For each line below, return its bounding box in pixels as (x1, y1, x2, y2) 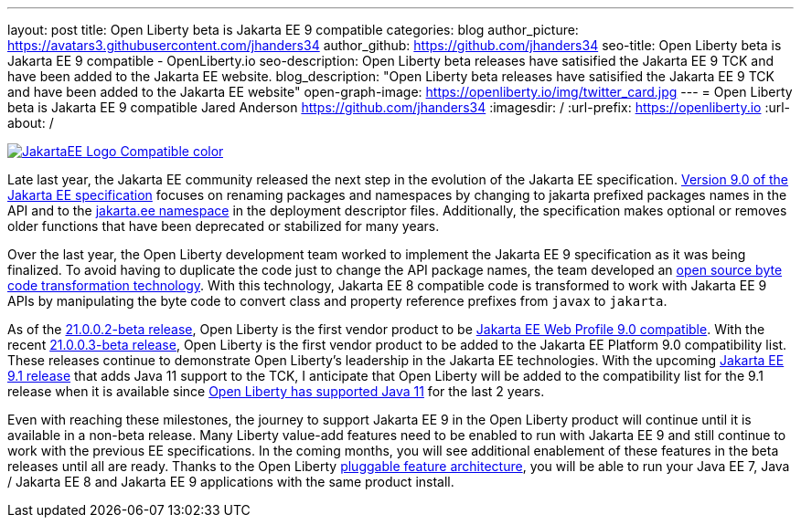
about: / (7, 115, 54, 131)
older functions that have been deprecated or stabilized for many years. (7, 218, 440, 234)
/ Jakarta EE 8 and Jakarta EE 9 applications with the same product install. (7, 474, 454, 489)
